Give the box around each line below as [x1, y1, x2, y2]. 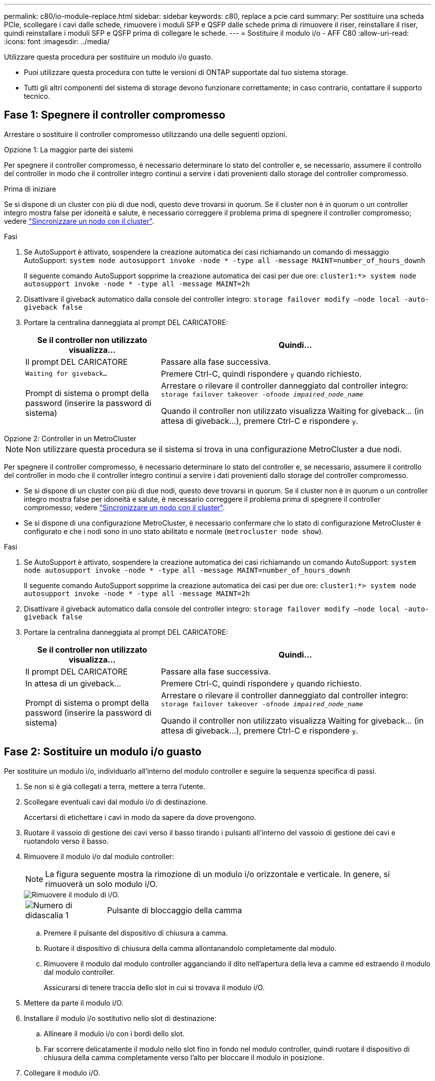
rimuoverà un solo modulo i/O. [45, 878, 158, 889]
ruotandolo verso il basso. [24, 836, 109, 845]
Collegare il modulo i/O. [24, 1068, 100, 1077]
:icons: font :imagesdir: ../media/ [4, 37, 110, 46]
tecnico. [24, 92, 50, 100]
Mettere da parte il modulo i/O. [24, 998, 124, 1007]
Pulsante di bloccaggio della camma [107, 905, 242, 915]
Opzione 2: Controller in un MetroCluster [4, 434, 137, 443]
